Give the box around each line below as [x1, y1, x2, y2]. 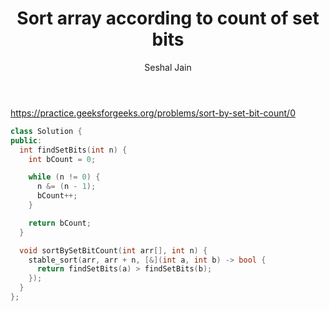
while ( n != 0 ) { [28, 172, 101, 182]
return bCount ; [28, 218, 92, 228]
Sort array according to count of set [16, 7, 320, 30]
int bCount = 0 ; [28, 154, 97, 164]
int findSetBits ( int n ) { [19, 145, 128, 155]
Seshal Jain [144, 61, 192, 73]
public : [10, 135, 43, 146]
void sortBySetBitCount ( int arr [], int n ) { [19, 245, 208, 256]
